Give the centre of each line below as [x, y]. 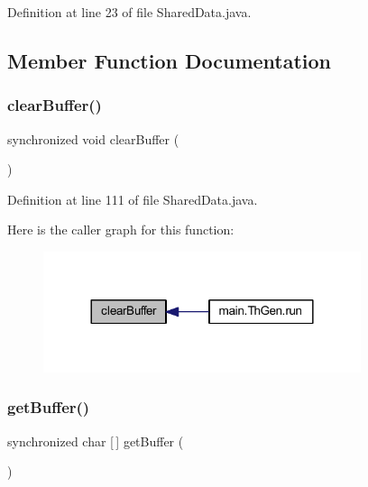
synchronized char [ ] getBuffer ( [96, 441]
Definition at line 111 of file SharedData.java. [133, 199]
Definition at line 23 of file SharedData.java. [129, 12]
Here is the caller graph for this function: [121, 230]
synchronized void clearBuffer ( [93, 138]
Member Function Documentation [170, 60]
